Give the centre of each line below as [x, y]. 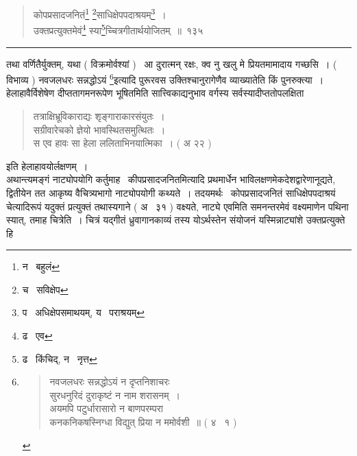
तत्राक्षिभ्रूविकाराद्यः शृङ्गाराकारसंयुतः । [99, 116]
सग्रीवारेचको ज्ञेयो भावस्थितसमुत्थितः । [99, 129]
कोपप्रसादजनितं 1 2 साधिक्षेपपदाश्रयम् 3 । [100, 13]
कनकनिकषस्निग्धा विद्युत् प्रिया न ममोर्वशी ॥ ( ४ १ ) [143, 422]
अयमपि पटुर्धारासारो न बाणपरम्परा [106, 408]
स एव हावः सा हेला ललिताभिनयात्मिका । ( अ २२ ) [122, 143]
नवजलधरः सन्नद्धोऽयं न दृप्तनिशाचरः [110, 382]
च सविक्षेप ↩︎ [45, 289]
